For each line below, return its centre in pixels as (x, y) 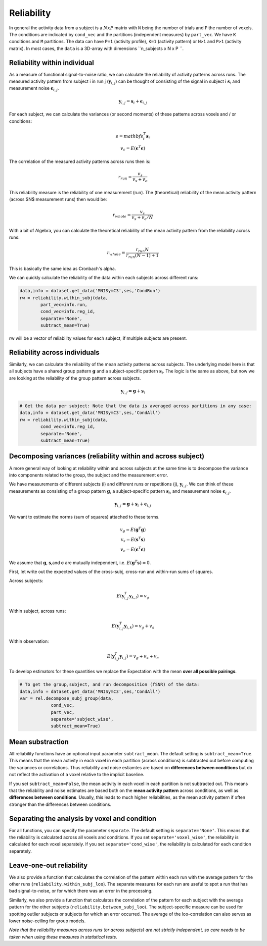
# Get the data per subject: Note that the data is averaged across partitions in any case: (135, 406)
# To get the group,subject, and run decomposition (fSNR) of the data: (110, 684)
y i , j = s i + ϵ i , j (133, 102)
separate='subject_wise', (82, 719)
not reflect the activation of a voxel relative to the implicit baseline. (77, 775)
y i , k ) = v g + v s (139, 627)
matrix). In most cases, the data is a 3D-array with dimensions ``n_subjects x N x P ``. (96, 48)
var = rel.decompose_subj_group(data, (67, 698)
